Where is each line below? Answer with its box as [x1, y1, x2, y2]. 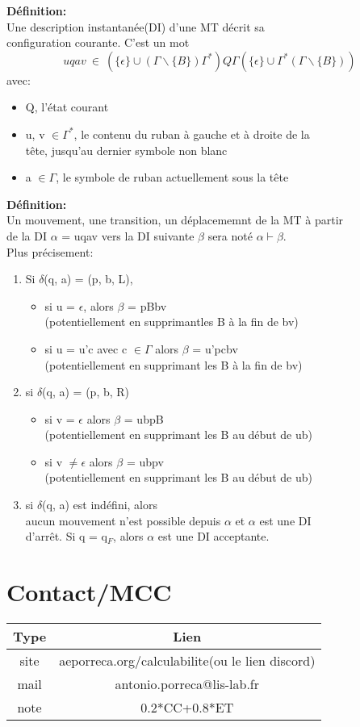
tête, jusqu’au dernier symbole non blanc [25, 141, 228, 158]
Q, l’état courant [25, 98, 109, 115]
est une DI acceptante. [157, 528, 270, 545]
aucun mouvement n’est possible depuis [25, 512, 221, 529]
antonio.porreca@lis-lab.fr [115, 674, 260, 693]
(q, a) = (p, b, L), [44, 270, 133, 287]
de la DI [6, 227, 47, 244]
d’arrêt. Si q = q [25, 528, 108, 545]
